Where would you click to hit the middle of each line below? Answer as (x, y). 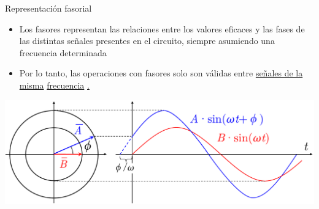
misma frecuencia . (54, 85)
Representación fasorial (48, 8)
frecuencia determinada (63, 52)
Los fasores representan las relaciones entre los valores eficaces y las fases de (162, 28)
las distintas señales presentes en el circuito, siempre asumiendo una (147, 41)
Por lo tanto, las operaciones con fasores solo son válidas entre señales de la (161, 73)
